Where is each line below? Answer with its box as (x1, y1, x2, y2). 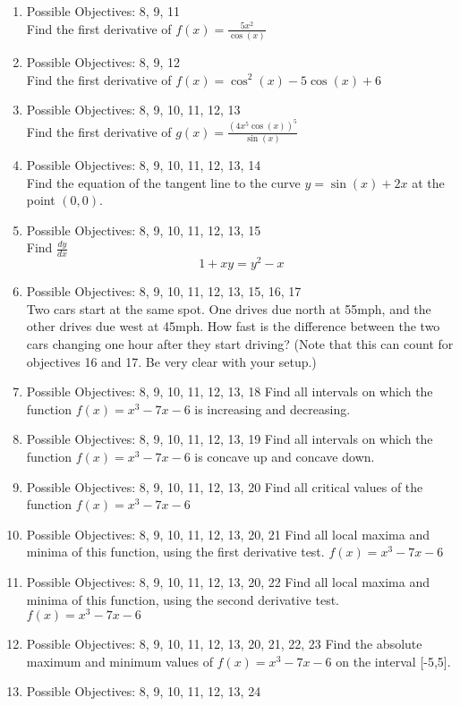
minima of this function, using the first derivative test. (26, 542, 325, 561)
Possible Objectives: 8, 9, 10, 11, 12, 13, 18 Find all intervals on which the (26, 382, 433, 401)
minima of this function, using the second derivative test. (26, 590, 339, 608)
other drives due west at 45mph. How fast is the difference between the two (26, 317, 440, 336)
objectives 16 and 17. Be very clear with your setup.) (26, 352, 317, 370)
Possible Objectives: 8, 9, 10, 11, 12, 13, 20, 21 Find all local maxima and (26, 524, 430, 543)
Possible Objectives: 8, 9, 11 (26, 2, 180, 20)
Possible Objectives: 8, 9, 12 (26, 52, 180, 71)
